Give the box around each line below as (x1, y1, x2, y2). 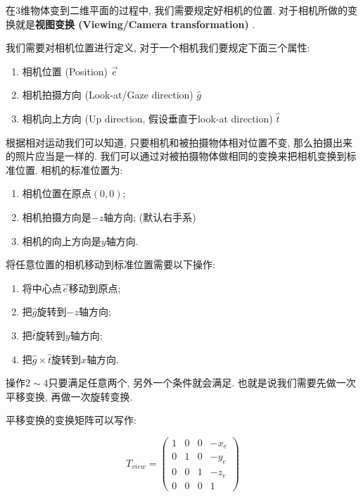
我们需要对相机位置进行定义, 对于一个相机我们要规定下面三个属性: (6, 40, 310, 55)
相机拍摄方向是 (22, 209, 91, 224)
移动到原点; (68, 280, 121, 295)
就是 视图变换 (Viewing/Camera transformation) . (15, 16, 255, 31)
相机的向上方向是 (22, 233, 101, 248)
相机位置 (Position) (22, 63, 108, 78)
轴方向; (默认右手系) (103, 209, 196, 224)
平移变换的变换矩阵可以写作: (6, 413, 136, 427)
